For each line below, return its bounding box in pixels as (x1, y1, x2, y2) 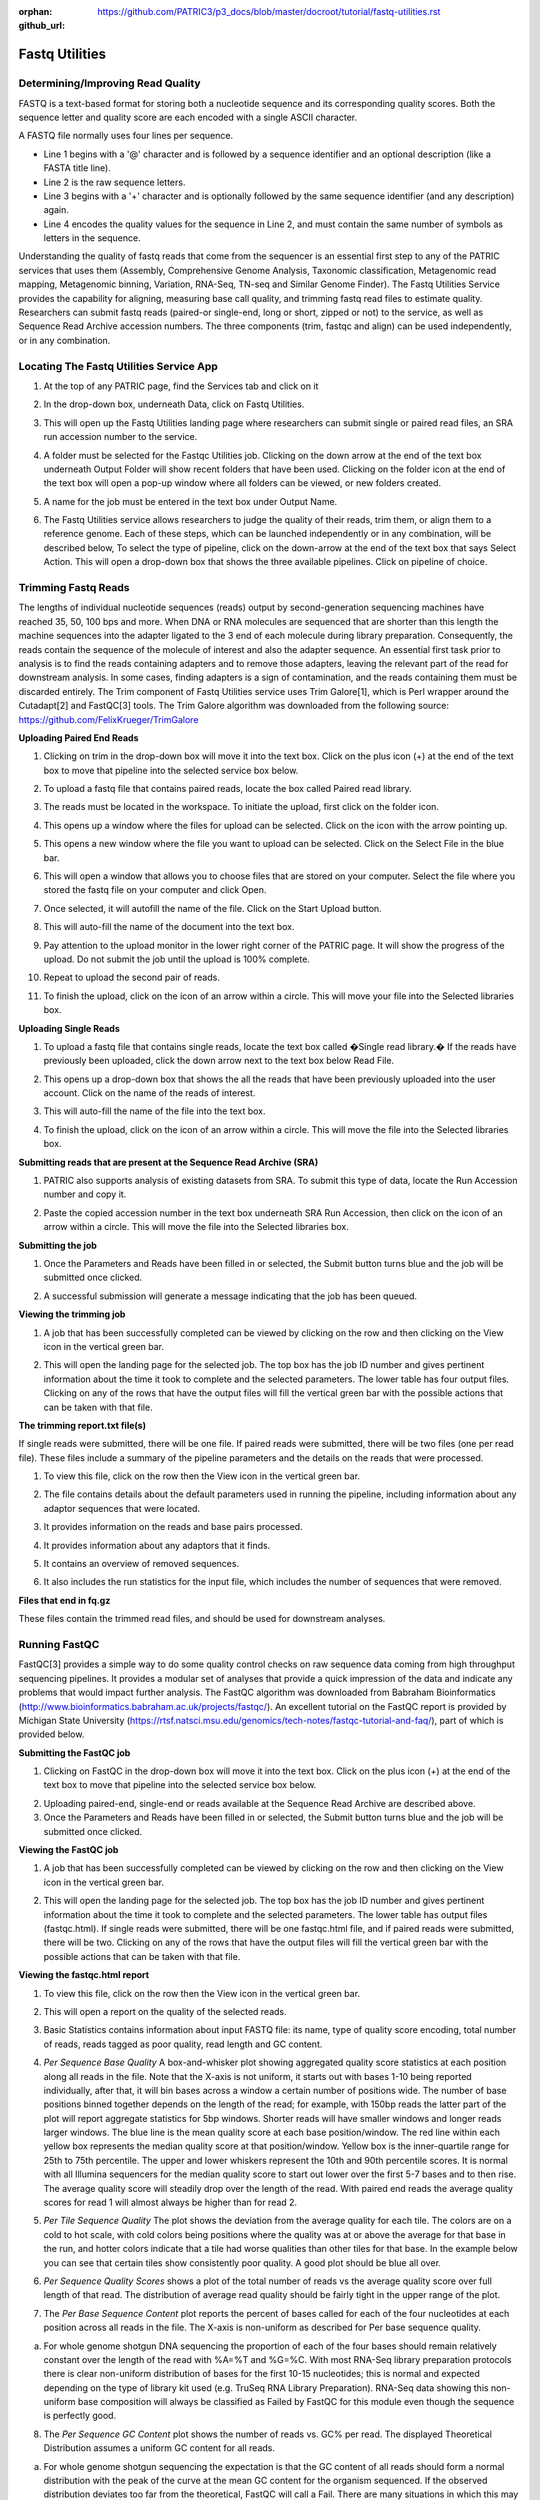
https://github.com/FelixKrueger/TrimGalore (18, 713, 199, 725)
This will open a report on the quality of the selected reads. (43, 2005, 287, 2017)
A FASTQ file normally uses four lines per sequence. (18, 130, 234, 142)
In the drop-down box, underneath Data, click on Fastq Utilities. (43, 398, 305, 410)
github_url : (18, 20, 65, 32)
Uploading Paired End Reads (18, 731, 139, 744)
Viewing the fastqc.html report (18, 1969, 150, 1981)
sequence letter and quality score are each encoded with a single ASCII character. (18, 111, 358, 123)
